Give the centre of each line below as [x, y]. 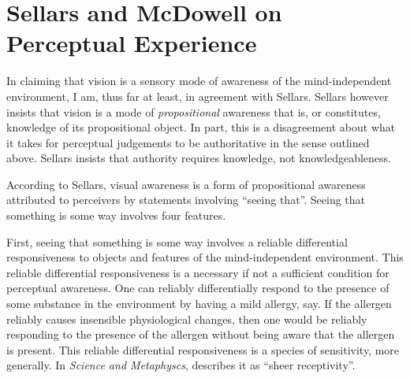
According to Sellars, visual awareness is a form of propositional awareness [186, 184]
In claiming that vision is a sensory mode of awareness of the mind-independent [199, 81]
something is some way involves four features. [116, 215]
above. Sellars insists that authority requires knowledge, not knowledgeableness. [199, 158]
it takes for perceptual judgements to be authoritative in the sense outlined [188, 142]
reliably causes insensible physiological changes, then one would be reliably [187, 319]
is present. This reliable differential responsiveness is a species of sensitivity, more [203, 349]
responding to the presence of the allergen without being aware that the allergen [201, 334]
